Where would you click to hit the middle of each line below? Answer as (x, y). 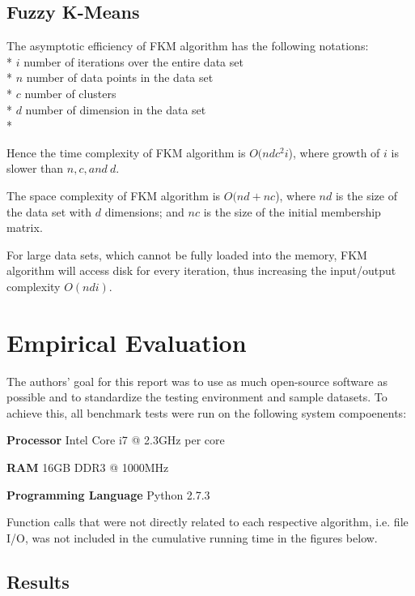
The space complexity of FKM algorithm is (114, 195)
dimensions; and (144, 211)
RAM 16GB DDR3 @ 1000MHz (88, 467)
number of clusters (70, 93)
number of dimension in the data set (116, 109)
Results (38, 581)
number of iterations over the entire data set (133, 61)
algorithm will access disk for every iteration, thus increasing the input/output (201, 270)
